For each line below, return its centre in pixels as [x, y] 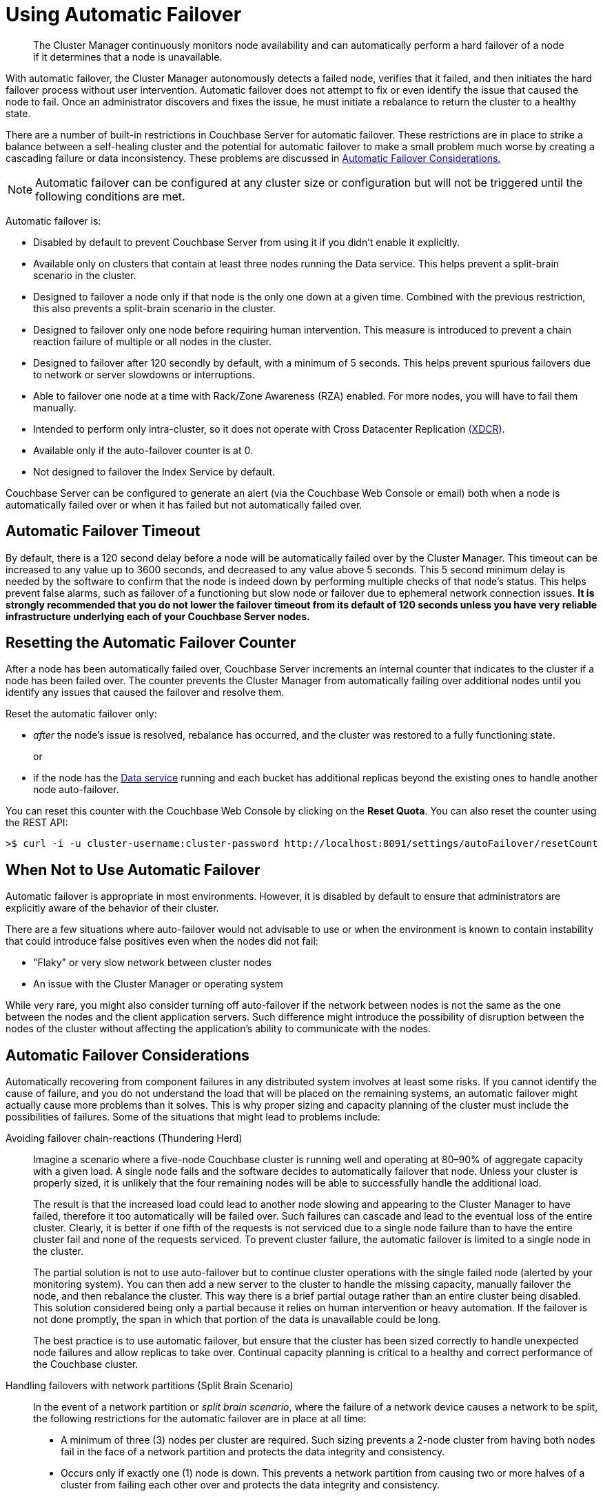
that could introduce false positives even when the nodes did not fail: [162, 941]
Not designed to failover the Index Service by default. [154, 471]
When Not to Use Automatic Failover [133, 870]
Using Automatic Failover [124, 14]
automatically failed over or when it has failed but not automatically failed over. [184, 504]
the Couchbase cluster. [86, 1364]
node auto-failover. [76, 790]
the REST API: [37, 823]
